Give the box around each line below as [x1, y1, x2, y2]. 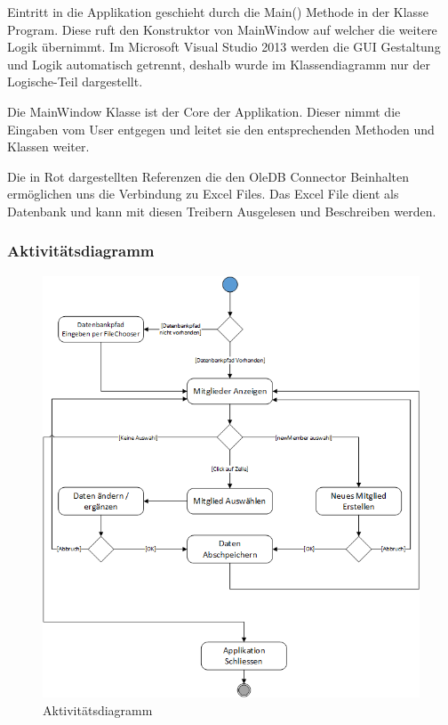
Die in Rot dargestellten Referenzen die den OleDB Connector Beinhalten [7, 167, 410, 185]
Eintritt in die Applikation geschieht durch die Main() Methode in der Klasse [7, 3, 428, 20]
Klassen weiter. [7, 137, 90, 156]
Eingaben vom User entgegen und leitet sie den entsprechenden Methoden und [7, 119, 435, 138]
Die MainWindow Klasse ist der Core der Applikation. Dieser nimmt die [7, 102, 401, 120]
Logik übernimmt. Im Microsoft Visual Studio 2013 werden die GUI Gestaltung [7, 37, 441, 56]
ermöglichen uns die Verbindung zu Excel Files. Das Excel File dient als [7, 184, 399, 203]
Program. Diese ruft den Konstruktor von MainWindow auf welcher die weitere [7, 20, 437, 38]
